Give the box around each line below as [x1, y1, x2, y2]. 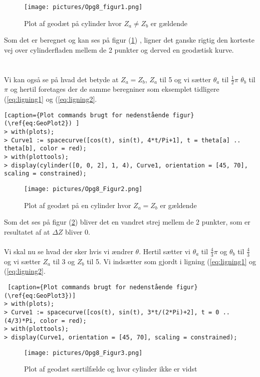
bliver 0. [65, 226, 90, 237]
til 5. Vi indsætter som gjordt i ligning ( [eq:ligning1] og [87, 256, 256, 266]
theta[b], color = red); [4, 145, 87, 152]
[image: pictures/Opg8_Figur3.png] [24, 349, 143, 356]
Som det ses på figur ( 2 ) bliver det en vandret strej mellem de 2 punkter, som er [4, 217, 250, 227]
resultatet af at [4, 226, 50, 237]
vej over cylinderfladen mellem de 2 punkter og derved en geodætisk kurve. [4, 44, 234, 55]
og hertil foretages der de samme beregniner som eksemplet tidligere [10, 84, 219, 94]
